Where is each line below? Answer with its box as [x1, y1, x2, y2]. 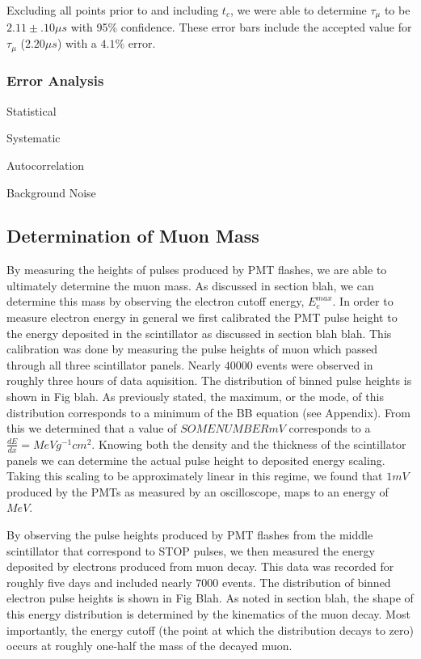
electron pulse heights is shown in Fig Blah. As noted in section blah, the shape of [6, 589, 414, 606]
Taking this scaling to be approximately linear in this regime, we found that [6, 467, 383, 484]
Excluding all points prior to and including [6, 2, 219, 18]
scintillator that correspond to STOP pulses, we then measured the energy [6, 542, 375, 559]
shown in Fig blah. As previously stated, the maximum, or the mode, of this [6, 388, 384, 405]
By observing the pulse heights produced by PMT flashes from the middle [6, 526, 373, 543]
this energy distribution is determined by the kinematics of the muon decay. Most [6, 606, 410, 622]
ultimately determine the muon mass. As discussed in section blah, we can [6, 277, 374, 294]
